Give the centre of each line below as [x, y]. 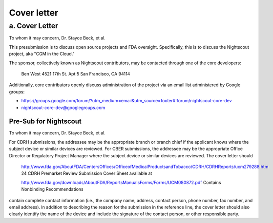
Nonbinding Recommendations [52, 189]
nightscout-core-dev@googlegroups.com [63, 108]
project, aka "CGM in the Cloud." [42, 54]
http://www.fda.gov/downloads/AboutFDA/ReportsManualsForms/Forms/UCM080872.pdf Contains [121, 182]
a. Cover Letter [34, 26]
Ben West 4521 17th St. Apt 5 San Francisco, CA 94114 [76, 74]
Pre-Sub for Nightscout [45, 121]
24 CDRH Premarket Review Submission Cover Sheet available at [87, 173]
